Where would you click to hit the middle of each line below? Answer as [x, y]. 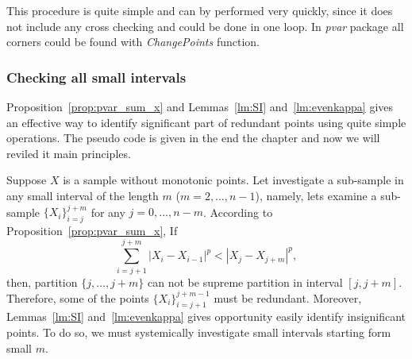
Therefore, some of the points [78, 297]
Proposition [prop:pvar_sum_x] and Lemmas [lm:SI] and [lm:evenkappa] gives [200, 106]
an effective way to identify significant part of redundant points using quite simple [206, 122]
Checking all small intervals [96, 77]
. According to [238, 212]
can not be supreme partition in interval [245, 282]
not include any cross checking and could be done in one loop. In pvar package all [205, 26]
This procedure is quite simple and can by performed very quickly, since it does [200, 10]
